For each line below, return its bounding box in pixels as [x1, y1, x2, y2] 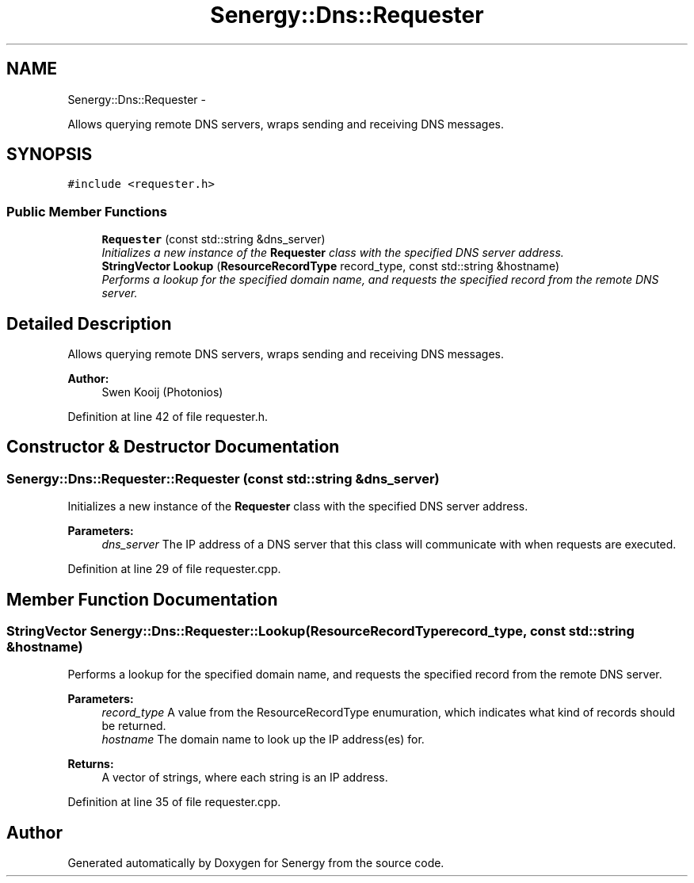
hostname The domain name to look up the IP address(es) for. [101, 732, 425, 747]
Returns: [67, 757, 114, 771]
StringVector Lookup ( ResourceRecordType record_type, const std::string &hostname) [101, 259, 559, 273]
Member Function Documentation [6, 589, 278, 610]
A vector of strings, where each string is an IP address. [101, 770, 388, 785]
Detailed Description [6, 313, 172, 334]
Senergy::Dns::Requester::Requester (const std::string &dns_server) [6, 470, 440, 487]
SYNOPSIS [6, 144, 93, 165]
